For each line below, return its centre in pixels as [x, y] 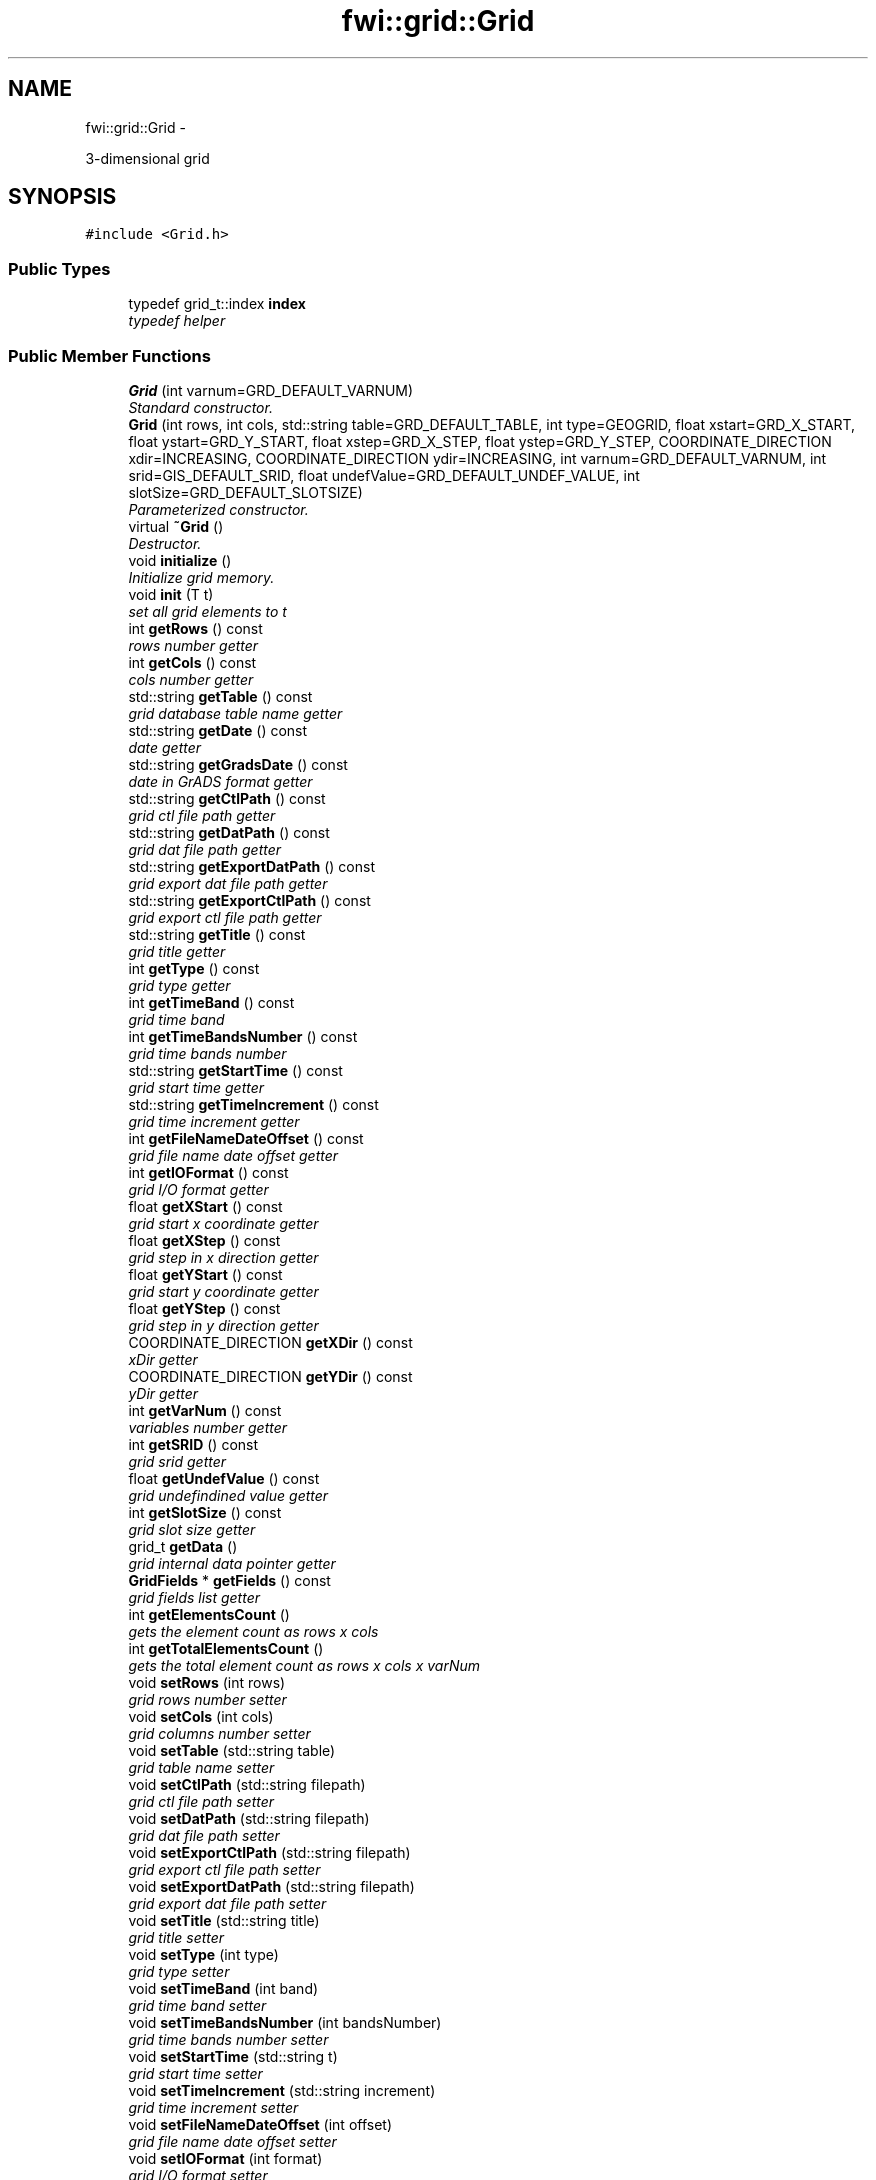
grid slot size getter [192, 1529]
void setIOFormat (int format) [225, 2158]
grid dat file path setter [204, 1835]
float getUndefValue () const [224, 1478]
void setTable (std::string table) [232, 1750]
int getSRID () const [193, 1444]
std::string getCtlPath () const [227, 798]
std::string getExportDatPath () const [251, 866]
